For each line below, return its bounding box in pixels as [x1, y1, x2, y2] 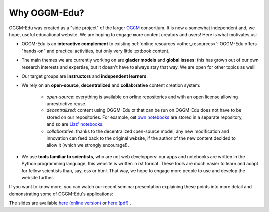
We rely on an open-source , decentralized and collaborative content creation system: [21, 82, 201, 88]
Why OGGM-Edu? [9, 7, 85, 18]
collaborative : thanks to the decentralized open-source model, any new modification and [46, 128, 229, 134]
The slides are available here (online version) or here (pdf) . [9, 200, 132, 206]
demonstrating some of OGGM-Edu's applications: [9, 191, 113, 197]
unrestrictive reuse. [46, 101, 87, 106]
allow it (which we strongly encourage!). [46, 142, 129, 148]
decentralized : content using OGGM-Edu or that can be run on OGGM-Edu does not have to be [46, 107, 242, 113]
